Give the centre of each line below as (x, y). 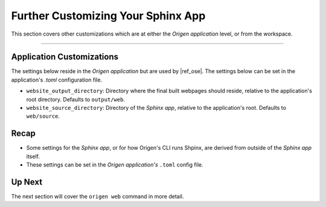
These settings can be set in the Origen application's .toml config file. (115, 165)
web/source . (43, 116)
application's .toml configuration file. (57, 80)
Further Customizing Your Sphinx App (108, 16)
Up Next (27, 182)
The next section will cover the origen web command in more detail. (97, 196)
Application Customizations (65, 57)
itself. (33, 156)
